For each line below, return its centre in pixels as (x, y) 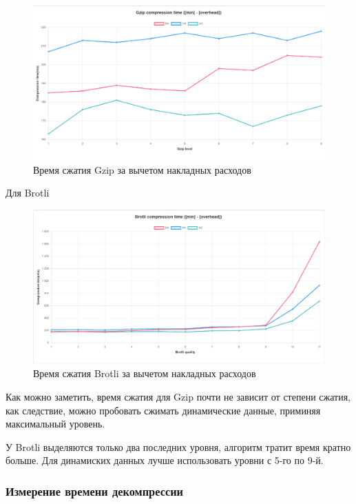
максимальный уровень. (55, 424)
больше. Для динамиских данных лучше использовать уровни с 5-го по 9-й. (165, 460)
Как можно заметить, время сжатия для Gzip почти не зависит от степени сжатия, (178, 396)
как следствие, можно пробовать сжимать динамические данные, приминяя (163, 410)
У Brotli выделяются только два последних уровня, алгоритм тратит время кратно (178, 446)
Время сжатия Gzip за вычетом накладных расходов (142, 169)
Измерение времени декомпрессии (95, 491)
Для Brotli (28, 193)
